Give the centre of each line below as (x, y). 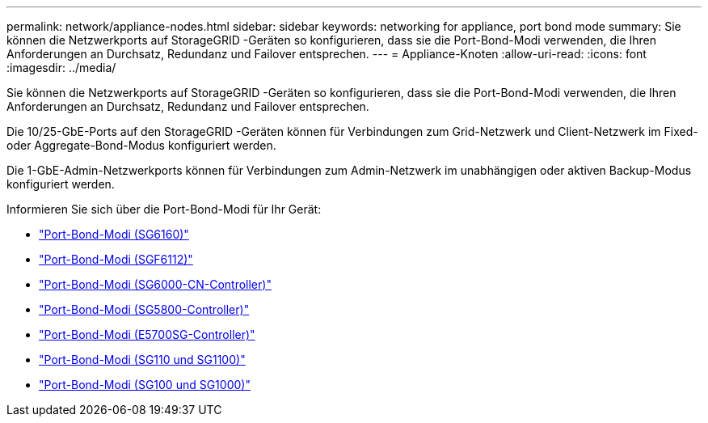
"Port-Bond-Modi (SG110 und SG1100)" (142, 360)
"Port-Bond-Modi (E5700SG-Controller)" (147, 334)
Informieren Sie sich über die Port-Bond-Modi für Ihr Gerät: (164, 209)
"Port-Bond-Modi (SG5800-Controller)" (144, 309)
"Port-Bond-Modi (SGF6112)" (116, 259)
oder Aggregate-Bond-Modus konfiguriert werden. (141, 145)
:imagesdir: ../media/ (61, 68)
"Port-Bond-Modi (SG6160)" (114, 234)
